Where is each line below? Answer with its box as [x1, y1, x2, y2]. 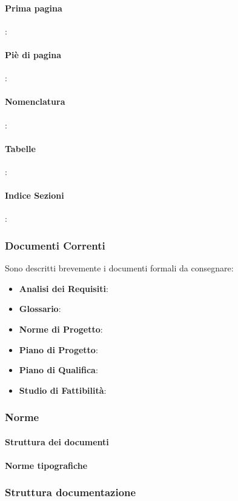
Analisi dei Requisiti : [19, 282, 108, 294]
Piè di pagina [5, 48, 62, 61]
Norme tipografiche [5, 459, 88, 471]
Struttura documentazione [5, 485, 136, 500]
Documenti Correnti [5, 237, 105, 253]
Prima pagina [5, 1, 62, 14]
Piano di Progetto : [19, 343, 98, 356]
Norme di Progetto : [19, 322, 103, 335]
